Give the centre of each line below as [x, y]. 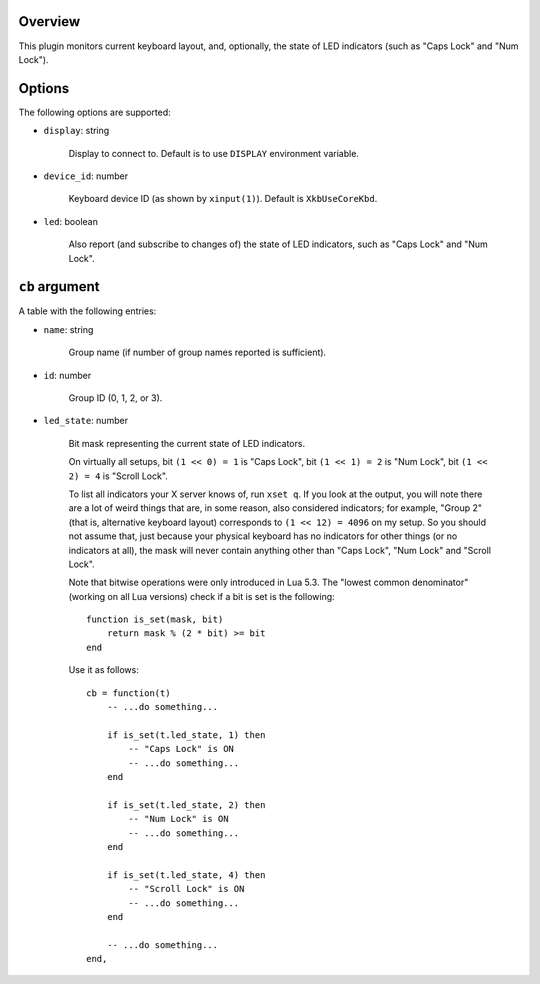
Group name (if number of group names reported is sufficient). [197, 352]
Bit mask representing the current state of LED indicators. [186, 443]
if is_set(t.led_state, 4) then [186, 874]
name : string [68, 329]
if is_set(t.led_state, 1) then [186, 734]
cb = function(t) [128, 693]
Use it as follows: [103, 670]
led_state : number [86, 421]
